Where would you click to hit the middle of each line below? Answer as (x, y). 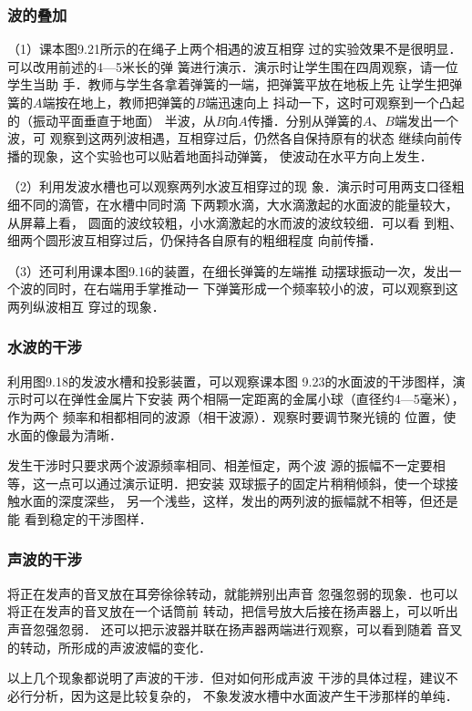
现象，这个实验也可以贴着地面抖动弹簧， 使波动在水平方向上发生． (232, 155)
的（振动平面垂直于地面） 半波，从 (112, 120)
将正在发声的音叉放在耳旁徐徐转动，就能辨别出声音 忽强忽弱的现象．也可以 (233, 593)
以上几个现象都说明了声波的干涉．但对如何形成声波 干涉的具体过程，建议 (226, 678)
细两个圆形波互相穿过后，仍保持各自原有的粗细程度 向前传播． (195, 240)
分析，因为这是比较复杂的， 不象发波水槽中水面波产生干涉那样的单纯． (245, 695)
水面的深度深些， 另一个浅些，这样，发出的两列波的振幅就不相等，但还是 (239, 501)
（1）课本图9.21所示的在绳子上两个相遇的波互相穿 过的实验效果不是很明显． (235, 49)
